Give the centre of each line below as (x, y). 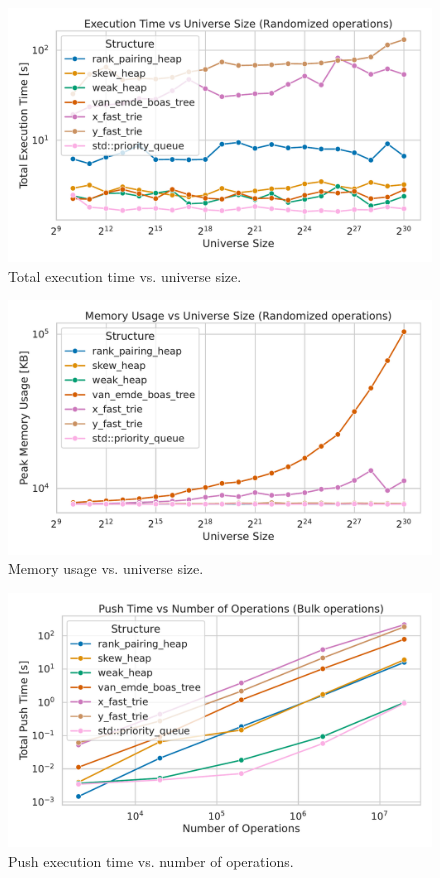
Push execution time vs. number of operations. (151, 860)
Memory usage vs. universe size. (106, 568)
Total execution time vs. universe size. (125, 275)
